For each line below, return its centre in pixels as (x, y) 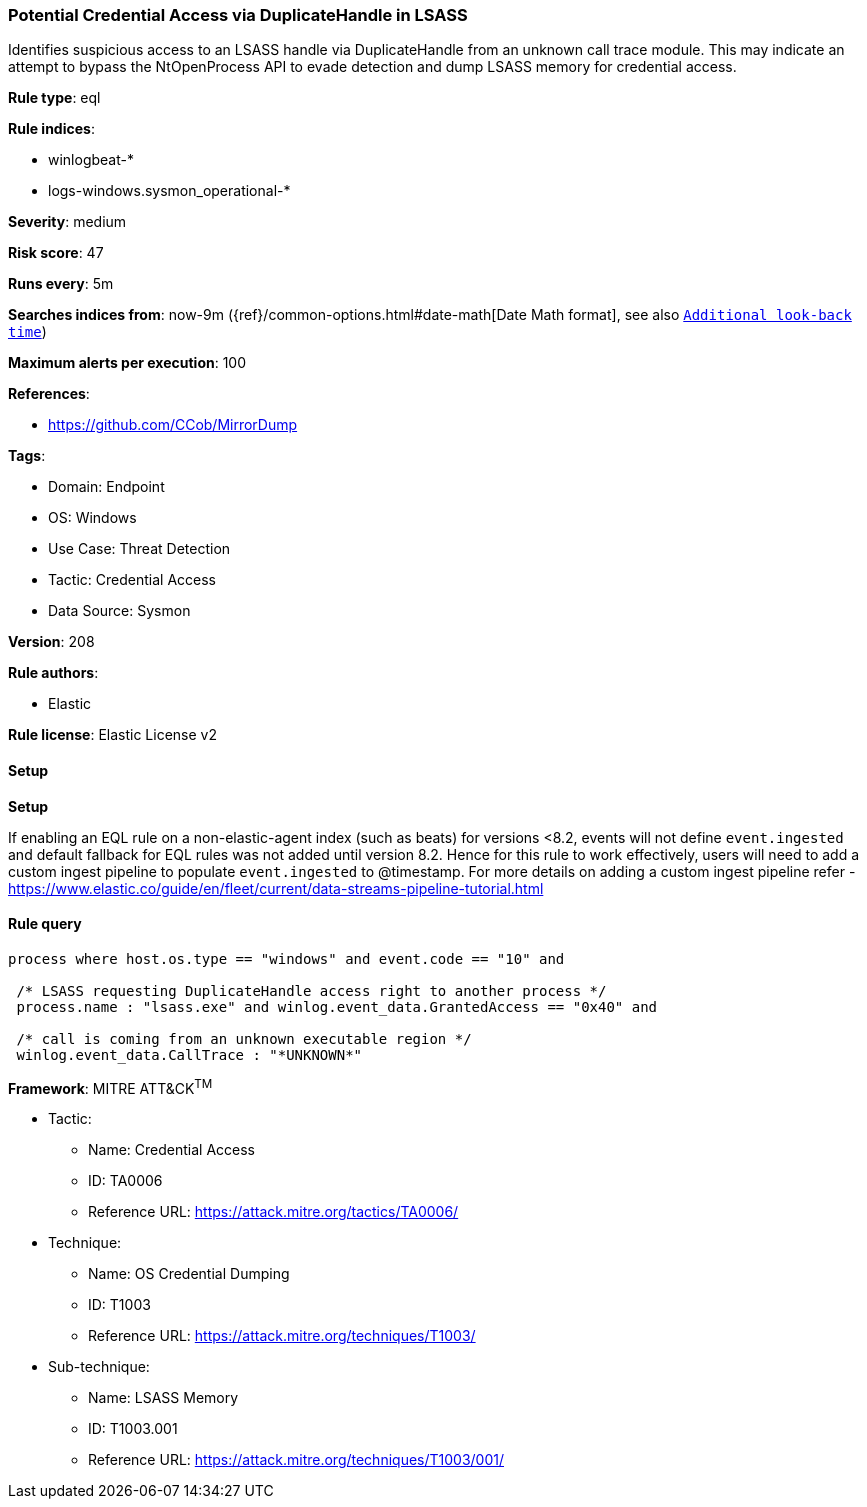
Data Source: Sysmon (119, 611)
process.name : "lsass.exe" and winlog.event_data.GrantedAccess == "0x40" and (337, 1006)
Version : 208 (51, 642)
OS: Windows (92, 518)
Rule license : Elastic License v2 (112, 735)
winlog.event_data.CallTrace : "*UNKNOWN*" (189, 1054)
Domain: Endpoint (106, 487)
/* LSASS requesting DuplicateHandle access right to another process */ (311, 990)
